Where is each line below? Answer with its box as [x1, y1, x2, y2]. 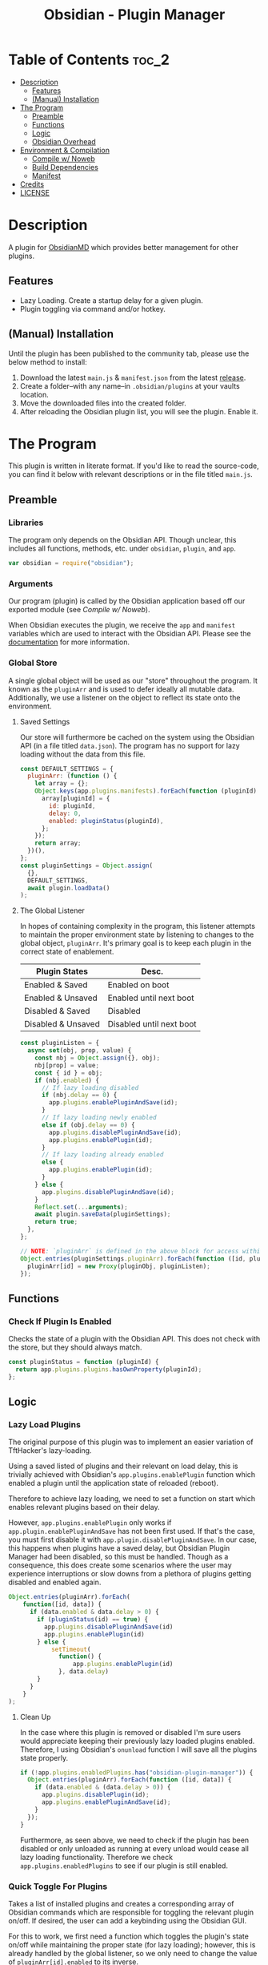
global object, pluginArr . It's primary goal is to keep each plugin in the [19, 938, 252, 948]
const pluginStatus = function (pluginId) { [8, 1358, 159, 1366]
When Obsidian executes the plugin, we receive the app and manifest [8, 620, 236, 630]
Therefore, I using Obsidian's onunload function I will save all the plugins [19, 1745, 258, 1754]
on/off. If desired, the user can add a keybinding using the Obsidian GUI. [8, 1915, 246, 1925]
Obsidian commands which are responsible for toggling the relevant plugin [8, 1907, 254, 1917]
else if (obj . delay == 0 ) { [41, 1120, 135, 1129]
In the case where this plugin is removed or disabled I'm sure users [19, 1727, 242, 1737]
